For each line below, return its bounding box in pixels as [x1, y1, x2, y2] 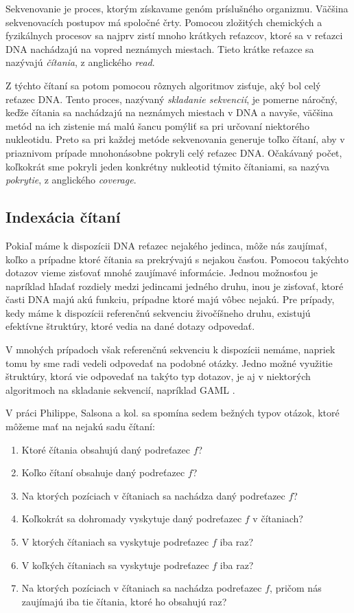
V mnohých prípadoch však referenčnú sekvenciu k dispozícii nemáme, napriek [5, 342, 335, 357]
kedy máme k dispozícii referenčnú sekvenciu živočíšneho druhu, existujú [5, 305, 311, 320]
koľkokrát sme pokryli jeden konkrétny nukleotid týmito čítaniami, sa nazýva [5, 159, 330, 173]
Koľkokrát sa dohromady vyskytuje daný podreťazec [21, 511, 242, 526]
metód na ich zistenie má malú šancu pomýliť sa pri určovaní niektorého [5, 118, 309, 133]
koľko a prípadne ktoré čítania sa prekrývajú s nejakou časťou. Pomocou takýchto [5, 252, 349, 266]
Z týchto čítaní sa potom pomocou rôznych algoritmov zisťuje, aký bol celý [5, 78, 321, 92]
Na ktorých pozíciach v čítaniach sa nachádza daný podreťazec [21, 488, 285, 502]
